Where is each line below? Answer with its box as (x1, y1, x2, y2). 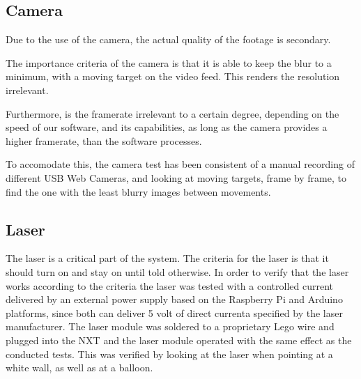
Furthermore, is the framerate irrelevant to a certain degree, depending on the (6, 106, 339, 121)
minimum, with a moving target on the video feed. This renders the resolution (6, 69, 340, 84)
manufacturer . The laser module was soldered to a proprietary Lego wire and (6, 319, 335, 334)
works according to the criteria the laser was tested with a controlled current (6, 278, 333, 293)
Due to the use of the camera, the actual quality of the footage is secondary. (6, 32, 331, 47)
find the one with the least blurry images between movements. (6, 184, 271, 199)
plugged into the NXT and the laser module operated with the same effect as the (6, 332, 352, 347)
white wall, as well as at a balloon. (6, 360, 153, 375)
